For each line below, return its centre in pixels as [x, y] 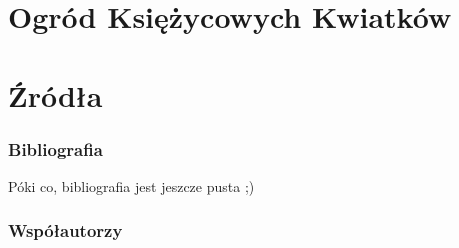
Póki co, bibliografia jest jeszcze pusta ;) [131, 185]
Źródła [55, 94]
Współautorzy [65, 230]
